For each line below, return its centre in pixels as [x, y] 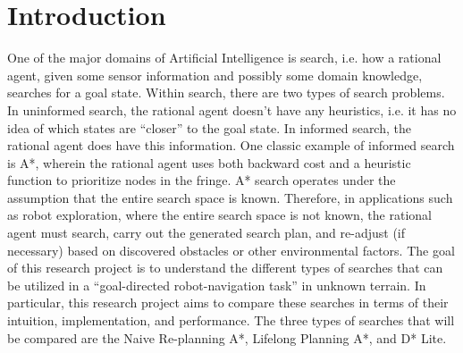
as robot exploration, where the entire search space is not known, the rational [219, 215]
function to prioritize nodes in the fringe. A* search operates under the [202, 180]
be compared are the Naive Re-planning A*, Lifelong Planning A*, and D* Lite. [227, 337]
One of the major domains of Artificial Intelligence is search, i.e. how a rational [224, 58]
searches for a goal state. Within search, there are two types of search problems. [226, 92]
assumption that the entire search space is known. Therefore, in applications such [230, 197]
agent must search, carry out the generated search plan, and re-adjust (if [206, 233]
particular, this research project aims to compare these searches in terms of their [228, 303]
